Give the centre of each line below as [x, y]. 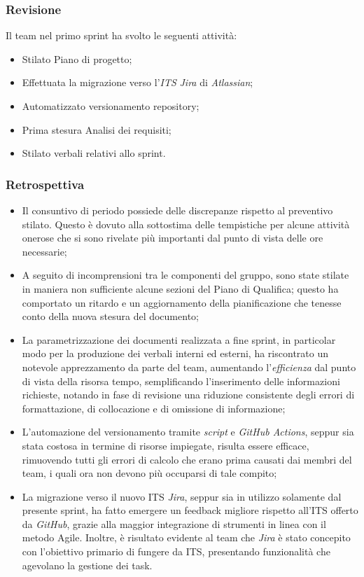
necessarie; [44, 251]
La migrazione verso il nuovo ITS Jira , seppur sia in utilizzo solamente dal [182, 496]
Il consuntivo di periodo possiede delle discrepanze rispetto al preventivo [177, 210]
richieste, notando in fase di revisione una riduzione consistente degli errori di [188, 395]
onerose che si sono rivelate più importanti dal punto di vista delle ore [173, 238]
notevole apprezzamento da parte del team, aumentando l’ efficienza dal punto [189, 367]
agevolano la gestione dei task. [87, 565]
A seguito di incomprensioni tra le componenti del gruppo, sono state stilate [185, 275]
